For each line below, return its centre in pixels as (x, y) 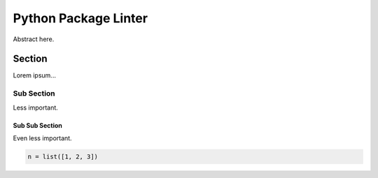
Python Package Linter (80, 18)
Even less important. (43, 138)
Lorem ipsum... (34, 75)
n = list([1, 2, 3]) (63, 156)
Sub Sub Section (38, 125)
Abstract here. (34, 39)
